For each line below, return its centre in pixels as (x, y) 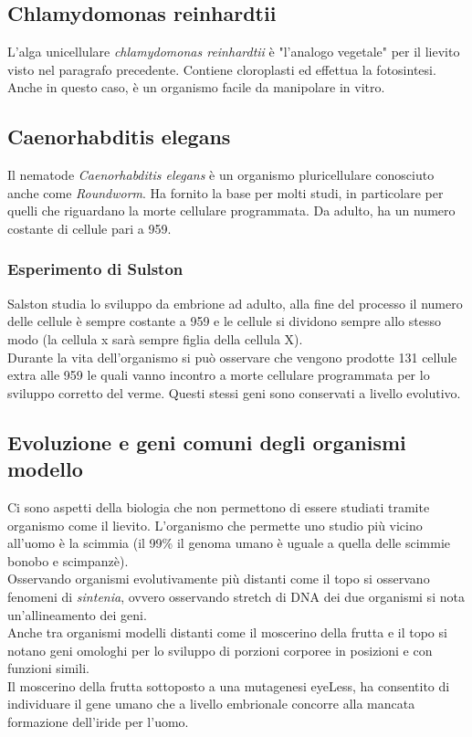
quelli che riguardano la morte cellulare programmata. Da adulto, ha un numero (231, 211)
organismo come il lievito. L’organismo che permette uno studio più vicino (215, 525)
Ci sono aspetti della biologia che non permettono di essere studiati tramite (219, 506)
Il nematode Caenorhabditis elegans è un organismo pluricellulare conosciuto (221, 175)
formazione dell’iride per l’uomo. (98, 722)
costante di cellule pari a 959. (89, 228)
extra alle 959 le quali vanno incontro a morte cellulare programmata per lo (219, 375)
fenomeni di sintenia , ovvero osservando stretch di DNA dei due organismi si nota (236, 596)
